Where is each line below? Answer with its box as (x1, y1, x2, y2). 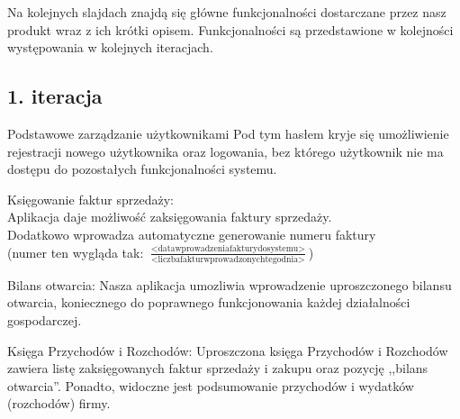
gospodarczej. (7, 311, 82, 330)
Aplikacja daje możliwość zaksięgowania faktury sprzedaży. (7, 207, 332, 226)
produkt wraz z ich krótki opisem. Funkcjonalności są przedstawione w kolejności (7, 20, 454, 39)
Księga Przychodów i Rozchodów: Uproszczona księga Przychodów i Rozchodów (7, 341, 448, 360)
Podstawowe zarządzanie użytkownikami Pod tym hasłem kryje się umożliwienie (7, 123, 449, 142)
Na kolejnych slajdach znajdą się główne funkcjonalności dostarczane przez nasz (7, 3, 446, 21)
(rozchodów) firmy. (7, 394, 111, 413)
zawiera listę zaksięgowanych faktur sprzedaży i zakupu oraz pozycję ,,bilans (7, 359, 428, 378)
